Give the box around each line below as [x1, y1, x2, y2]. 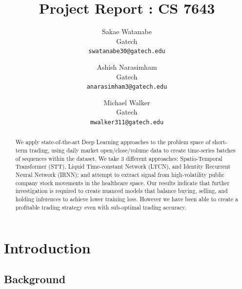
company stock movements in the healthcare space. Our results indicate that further [15, 178, 230, 187]
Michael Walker [103, 97, 150, 107]
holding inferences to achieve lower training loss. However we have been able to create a [15, 195, 238, 203]
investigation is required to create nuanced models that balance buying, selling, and [15, 187, 228, 195]
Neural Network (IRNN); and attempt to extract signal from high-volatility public [15, 171, 224, 179]
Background [4, 271, 66, 286]
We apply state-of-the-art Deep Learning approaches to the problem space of [15, 138, 211, 146]
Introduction [4, 238, 91, 258]
